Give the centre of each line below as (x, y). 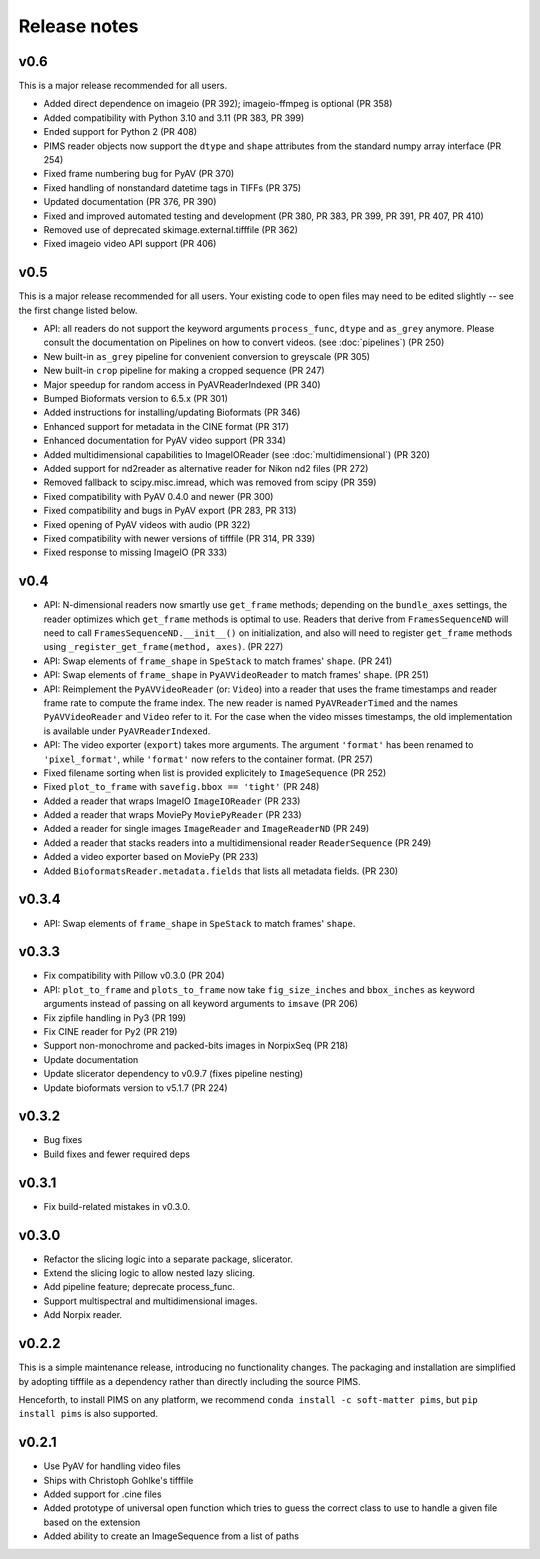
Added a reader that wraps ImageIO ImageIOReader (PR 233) (172, 801)
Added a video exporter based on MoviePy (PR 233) (151, 857)
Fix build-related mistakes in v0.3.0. (116, 1206)
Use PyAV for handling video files (112, 1466)
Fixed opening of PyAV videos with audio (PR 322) (147, 524)
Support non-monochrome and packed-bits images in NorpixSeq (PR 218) (196, 1046)
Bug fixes (63, 1140)
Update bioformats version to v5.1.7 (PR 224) (136, 1087)
